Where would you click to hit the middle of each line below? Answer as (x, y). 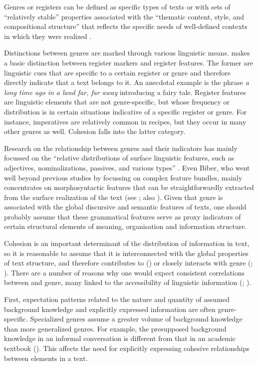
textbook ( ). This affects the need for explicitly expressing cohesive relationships (127, 348)
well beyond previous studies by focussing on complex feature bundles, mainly (123, 177)
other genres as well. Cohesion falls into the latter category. (95, 131)
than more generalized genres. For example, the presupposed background (115, 328)
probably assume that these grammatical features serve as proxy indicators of (123, 216)
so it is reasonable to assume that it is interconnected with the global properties (126, 253)
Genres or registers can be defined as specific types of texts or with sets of (117, 6)
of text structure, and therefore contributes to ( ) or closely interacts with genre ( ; (129, 263)
